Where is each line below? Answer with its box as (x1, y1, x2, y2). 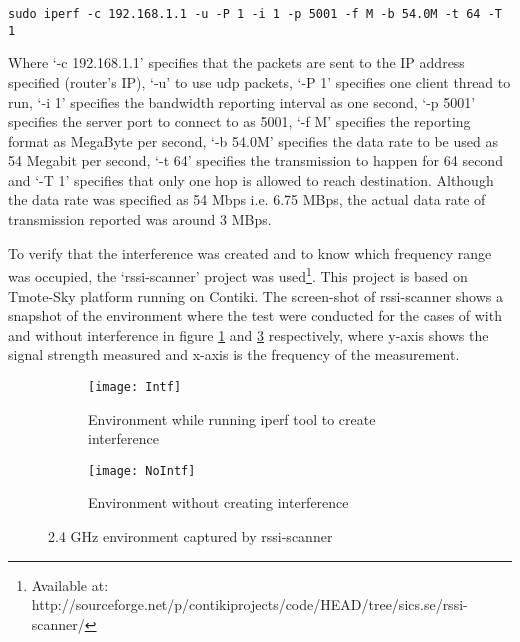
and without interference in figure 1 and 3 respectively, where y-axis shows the (8, 324, 489, 345)
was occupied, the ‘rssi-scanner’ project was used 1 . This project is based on (8, 263, 468, 286)
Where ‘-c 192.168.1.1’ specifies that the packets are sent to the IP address (8, 52, 465, 73)
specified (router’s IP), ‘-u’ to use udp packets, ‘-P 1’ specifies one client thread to (8, 71, 511, 92)
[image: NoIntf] (88, 463, 196, 478)
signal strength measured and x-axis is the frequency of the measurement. (8, 344, 460, 365)
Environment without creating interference (88, 492, 349, 513)
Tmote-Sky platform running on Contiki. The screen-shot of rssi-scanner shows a (8, 285, 503, 306)
